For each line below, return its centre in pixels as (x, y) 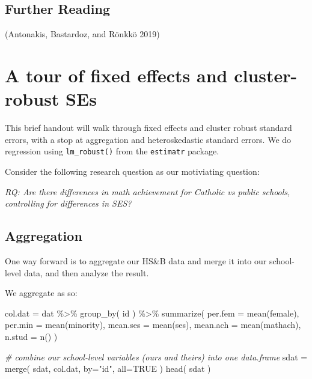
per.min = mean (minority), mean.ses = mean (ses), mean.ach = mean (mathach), (153, 325)
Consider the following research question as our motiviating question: (132, 171)
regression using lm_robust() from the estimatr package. (112, 151)
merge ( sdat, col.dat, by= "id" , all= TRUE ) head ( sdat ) (108, 368)
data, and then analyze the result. (86, 272)
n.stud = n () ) (31, 336)
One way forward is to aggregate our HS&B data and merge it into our (136, 260)
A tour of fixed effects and (116, 75)
